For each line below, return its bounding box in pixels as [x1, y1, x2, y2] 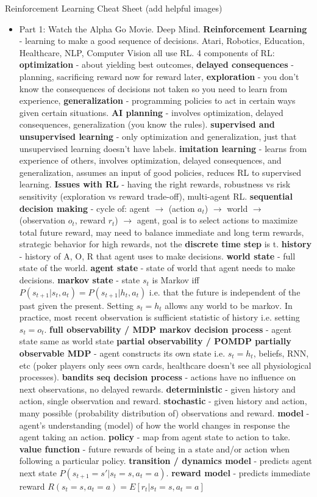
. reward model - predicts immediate [166, 466, 310, 479]
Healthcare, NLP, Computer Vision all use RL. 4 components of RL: [19, 46, 275, 59]
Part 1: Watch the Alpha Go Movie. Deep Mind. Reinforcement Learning [19, 22, 307, 35]
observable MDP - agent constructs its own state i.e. [19, 347, 226, 360]
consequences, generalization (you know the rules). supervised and [19, 118, 275, 131]
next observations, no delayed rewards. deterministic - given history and [19, 382, 296, 395]
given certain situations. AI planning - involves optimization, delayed [19, 106, 283, 118]
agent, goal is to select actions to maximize [137, 214, 297, 227]
